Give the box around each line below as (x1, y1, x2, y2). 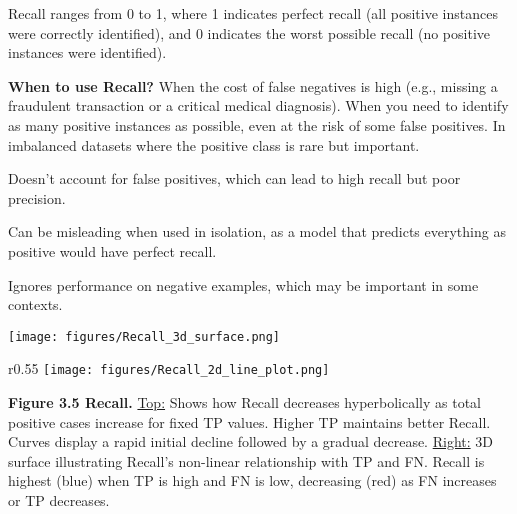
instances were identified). (8, 42, 167, 63)
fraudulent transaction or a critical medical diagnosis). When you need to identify (8, 95, 509, 116)
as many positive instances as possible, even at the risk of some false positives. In (8, 114, 506, 135)
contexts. (8, 294, 63, 315)
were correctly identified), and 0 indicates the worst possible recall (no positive (8, 22, 491, 43)
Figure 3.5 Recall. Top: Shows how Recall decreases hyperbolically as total (8, 392, 481, 413)
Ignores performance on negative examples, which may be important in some (8, 274, 479, 295)
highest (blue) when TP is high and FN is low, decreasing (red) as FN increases (8, 470, 497, 491)
